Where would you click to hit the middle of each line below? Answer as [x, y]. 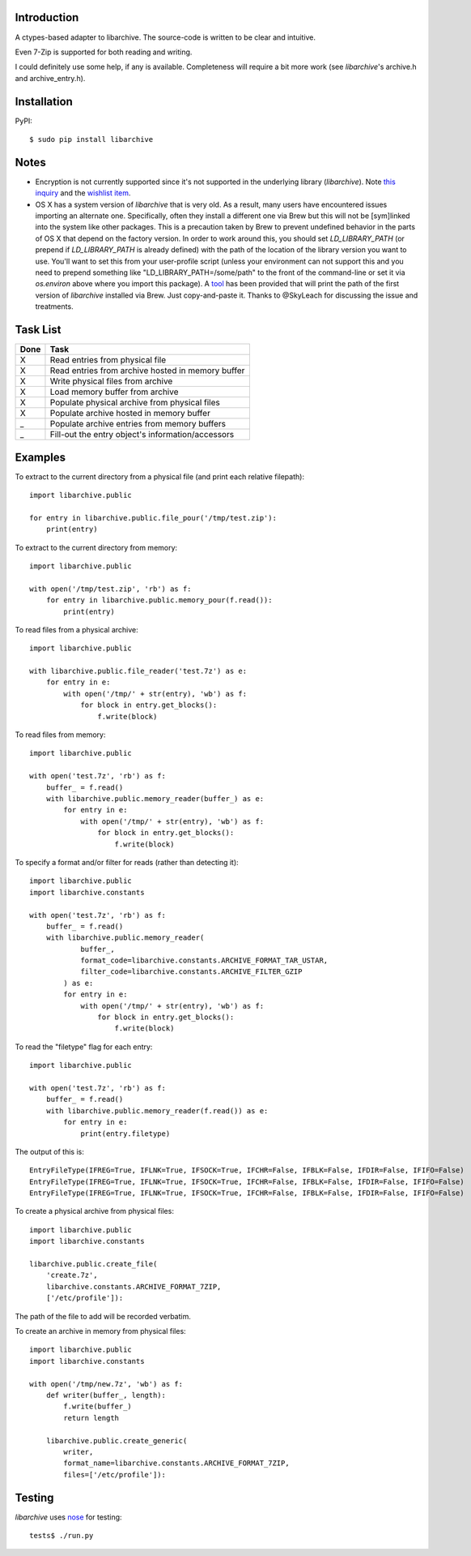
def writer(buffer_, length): [106, 1395]
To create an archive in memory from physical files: [100, 1331]
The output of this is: [49, 1151]
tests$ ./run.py [62, 1535]
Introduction [47, 17]
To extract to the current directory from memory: [96, 547]
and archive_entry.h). [50, 78]
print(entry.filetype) [125, 1134]
